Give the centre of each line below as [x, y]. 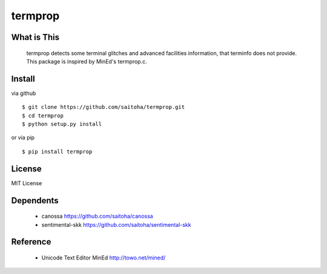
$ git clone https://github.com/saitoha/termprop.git [103, 107]
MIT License [27, 183]
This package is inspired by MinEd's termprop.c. [87, 61]
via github [24, 93]
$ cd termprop [43, 116]
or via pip [23, 138]
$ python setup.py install [62, 124]
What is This [35, 37]
